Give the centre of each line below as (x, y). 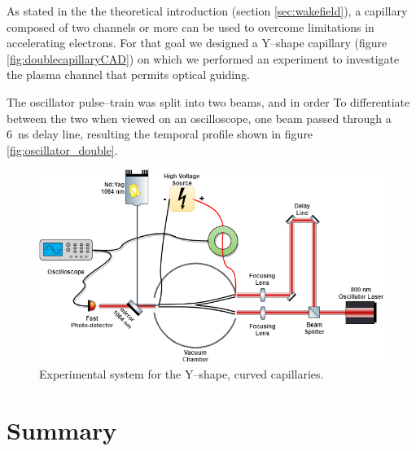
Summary (62, 430)
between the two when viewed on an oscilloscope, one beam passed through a (199, 118)
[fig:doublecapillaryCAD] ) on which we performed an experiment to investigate (203, 58)
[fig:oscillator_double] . (62, 149)
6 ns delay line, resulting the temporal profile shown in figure (160, 134)
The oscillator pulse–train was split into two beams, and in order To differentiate (208, 101)
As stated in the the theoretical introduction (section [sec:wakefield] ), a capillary (207, 11)
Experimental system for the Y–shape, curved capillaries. (182, 374)
